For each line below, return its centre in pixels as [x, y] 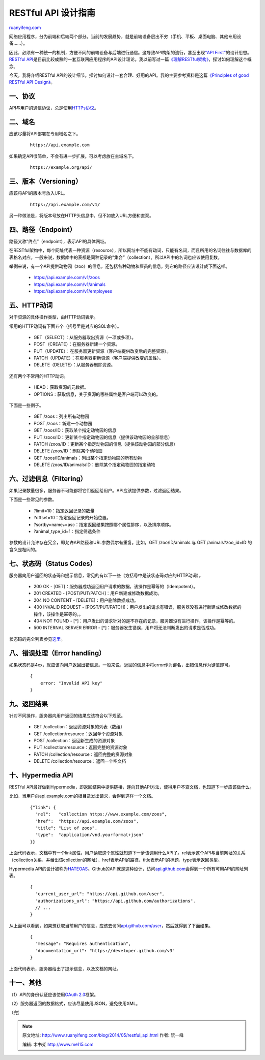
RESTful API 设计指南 [52, 13]
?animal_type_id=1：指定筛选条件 [67, 531]
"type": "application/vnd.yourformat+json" [90, 835]
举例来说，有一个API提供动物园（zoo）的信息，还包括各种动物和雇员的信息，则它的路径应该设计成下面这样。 [119, 266]
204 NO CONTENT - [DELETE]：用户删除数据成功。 [86, 600]
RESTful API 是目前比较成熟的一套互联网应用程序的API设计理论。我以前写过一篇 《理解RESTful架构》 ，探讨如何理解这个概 [131, 60]
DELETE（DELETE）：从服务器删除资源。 [74, 365]
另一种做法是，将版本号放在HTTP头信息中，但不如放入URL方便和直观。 [81, 215]
